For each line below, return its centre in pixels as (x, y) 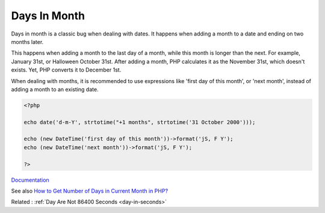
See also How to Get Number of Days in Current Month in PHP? (90, 191)
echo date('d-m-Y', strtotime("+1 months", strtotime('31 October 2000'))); (140, 122)
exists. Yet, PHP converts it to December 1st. (66, 70)
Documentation (30, 180)
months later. (27, 42)
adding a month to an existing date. (55, 89)
